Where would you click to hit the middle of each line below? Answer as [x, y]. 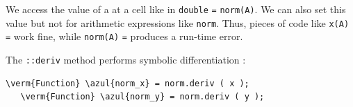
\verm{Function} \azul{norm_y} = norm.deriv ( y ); [142, 97]
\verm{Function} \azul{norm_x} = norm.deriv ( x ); [128, 83]
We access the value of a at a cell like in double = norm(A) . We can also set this [176, 9]
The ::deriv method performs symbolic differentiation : [126, 59]
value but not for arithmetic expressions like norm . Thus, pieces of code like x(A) [178, 22]
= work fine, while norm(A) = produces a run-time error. [124, 36]
